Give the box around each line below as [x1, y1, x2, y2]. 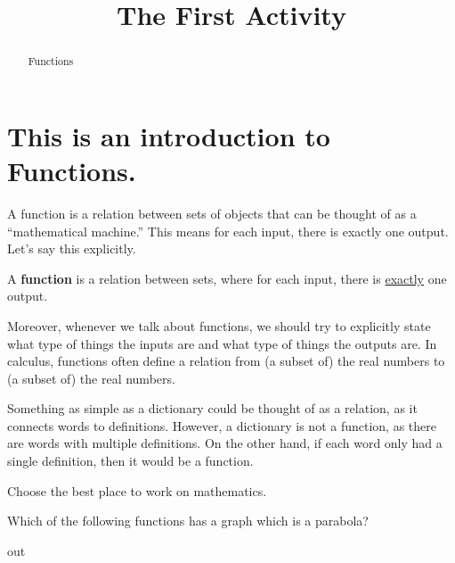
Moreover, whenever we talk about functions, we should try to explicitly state [7, 316, 431, 335]
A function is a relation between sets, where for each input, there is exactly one [7, 269, 447, 287]
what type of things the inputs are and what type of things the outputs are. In [7, 334, 437, 352]
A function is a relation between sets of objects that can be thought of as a [7, 203, 417, 222]
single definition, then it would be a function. [7, 451, 254, 470]
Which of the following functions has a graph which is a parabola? [7, 511, 369, 530]
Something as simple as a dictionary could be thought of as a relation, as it [7, 399, 418, 418]
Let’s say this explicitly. [7, 239, 136, 258]
